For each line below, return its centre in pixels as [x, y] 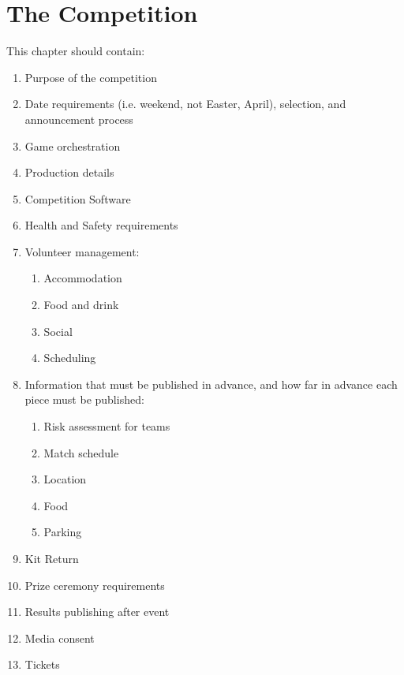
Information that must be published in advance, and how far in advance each [211, 384]
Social [58, 331]
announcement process [79, 119]
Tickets [42, 664]
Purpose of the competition [91, 77]
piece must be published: [84, 399]
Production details [69, 172]
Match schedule [81, 452]
